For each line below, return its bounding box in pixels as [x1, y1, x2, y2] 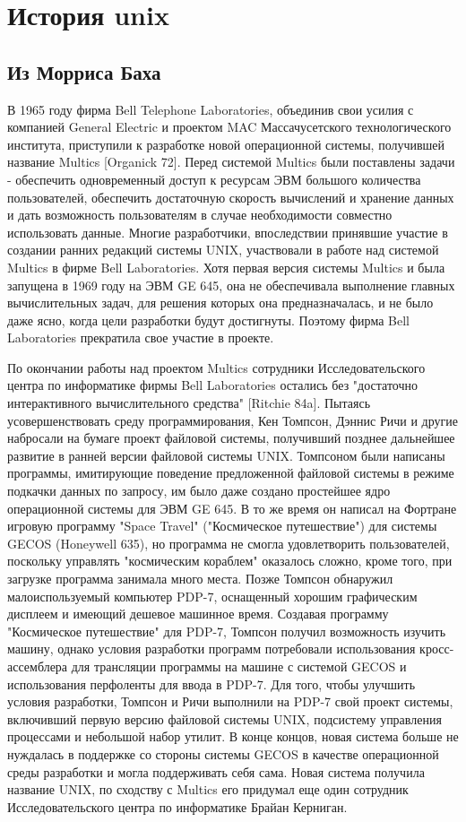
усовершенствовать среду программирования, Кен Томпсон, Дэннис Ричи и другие [7, 411, 458, 429]
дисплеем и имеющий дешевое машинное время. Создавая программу [7, 604, 389, 623]
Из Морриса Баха [7, 57, 161, 85]
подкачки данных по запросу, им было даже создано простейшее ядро [7, 481, 391, 500]
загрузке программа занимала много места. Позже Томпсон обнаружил [7, 569, 393, 588]
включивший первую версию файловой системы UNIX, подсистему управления [7, 709, 442, 728]
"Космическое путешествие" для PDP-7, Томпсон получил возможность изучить [7, 621, 446, 640]
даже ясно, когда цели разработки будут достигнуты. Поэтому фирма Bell [7, 310, 410, 329]
